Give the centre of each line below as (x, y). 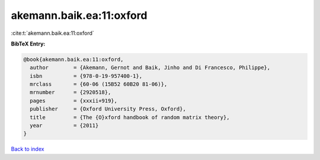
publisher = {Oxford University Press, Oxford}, (108, 109)
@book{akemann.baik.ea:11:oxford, (73, 59)
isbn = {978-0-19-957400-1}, (86, 76)
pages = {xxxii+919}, (74, 101)
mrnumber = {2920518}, (71, 92)
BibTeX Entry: (28, 44)
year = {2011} (64, 126)
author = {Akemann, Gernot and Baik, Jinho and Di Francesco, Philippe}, (150, 68)
